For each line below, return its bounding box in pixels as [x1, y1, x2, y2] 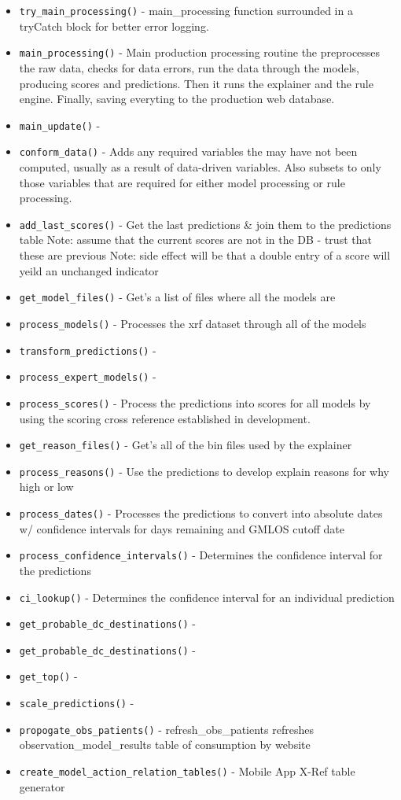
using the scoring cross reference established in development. [19, 410, 311, 426]
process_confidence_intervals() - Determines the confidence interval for [19, 547, 383, 563]
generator [19, 778, 65, 794]
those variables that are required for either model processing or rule [19, 174, 345, 190]
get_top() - [19, 668, 78, 684]
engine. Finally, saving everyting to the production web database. [19, 90, 335, 107]
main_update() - [19, 116, 101, 133]
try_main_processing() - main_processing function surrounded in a [19, 2, 353, 18]
